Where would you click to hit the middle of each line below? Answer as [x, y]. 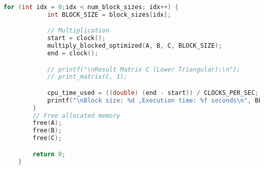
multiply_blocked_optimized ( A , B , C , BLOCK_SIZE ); [135, 46]
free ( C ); [47, 138]
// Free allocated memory [77, 115]
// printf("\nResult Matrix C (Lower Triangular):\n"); [144, 69]
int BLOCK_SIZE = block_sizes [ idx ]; [109, 14]
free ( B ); [47, 131]
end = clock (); [73, 54]
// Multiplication [78, 31]
